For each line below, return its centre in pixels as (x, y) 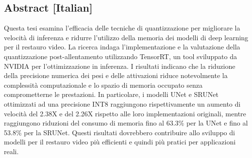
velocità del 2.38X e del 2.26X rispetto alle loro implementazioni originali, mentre (125, 113)
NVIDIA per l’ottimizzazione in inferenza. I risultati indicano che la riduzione (120, 66)
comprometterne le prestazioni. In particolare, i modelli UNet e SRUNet (111, 94)
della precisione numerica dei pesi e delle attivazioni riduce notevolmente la (116, 75)
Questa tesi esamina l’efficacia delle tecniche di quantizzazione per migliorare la (122, 28)
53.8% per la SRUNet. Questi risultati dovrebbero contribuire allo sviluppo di (119, 132)
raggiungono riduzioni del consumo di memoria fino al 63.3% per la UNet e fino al (126, 123)
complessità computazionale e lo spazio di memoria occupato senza (103, 85)
